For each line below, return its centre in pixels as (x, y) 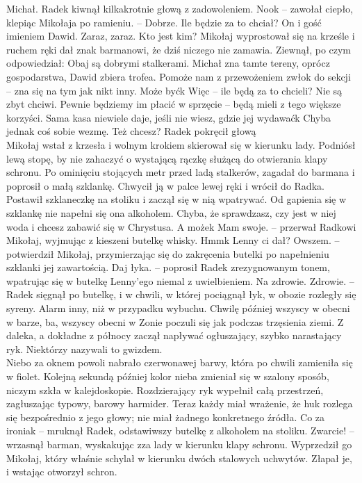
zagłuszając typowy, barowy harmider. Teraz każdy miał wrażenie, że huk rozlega (180, 403)
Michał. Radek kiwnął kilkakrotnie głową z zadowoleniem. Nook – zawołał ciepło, (180, 8)
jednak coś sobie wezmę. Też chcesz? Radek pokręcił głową (131, 131)
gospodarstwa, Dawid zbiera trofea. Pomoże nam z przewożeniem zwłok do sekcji (179, 76)
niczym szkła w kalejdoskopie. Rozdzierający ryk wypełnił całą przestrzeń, (165, 390)
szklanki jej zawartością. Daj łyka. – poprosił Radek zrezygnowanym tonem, (168, 267)
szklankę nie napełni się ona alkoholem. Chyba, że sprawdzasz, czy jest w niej (171, 212)
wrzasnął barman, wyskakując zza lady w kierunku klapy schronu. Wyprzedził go (179, 444)
